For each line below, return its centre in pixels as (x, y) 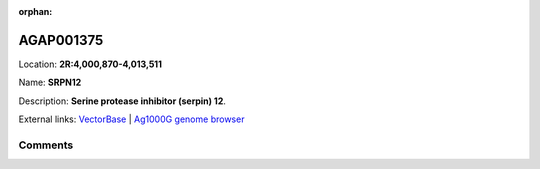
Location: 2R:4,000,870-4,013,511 (90, 64)
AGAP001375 (61, 40)
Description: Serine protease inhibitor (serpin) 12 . (122, 101)
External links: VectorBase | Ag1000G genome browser (131, 119)
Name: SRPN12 (50, 82)
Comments (46, 145)
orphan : (35, 11)
